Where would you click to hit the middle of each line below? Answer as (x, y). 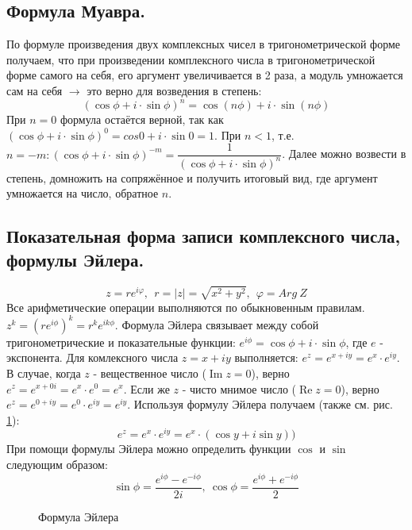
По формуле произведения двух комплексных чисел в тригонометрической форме (204, 44)
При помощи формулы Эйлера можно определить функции (149, 449)
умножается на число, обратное (83, 193)
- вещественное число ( (150, 373)
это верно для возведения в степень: (174, 90)
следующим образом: (57, 464)
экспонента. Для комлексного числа (92, 357)
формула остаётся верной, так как (142, 119)
